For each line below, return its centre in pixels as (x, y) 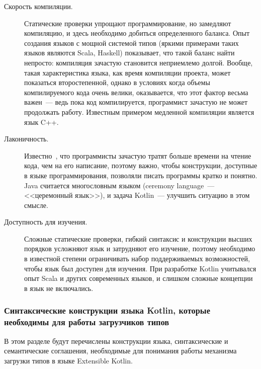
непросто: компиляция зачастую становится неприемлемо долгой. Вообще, (139, 62)
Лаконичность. (26, 139)
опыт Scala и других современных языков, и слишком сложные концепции (139, 278)
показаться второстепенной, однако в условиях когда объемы (117, 82)
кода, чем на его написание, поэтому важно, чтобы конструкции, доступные (141, 165)
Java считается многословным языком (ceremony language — (119, 185)
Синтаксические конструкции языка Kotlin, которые (107, 310)
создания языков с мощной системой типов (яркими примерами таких (132, 43)
